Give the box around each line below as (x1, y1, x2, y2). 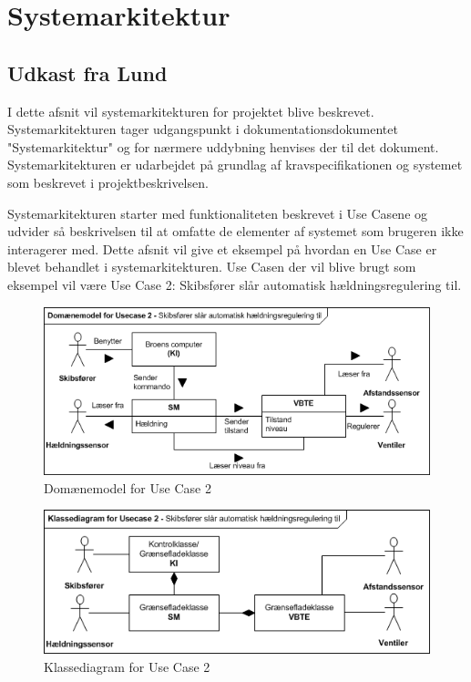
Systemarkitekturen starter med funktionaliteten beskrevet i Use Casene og (7, 203, 428, 222)
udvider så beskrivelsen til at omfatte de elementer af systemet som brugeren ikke (7, 222, 464, 241)
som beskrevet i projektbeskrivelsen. (7, 172, 209, 191)
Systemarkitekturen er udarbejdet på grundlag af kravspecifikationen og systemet (7, 155, 463, 174)
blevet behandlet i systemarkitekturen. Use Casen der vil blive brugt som (7, 257, 416, 276)
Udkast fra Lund (7, 58, 168, 87)
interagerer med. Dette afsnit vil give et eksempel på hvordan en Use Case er (7, 239, 437, 258)
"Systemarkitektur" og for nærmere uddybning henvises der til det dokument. (7, 137, 439, 156)
